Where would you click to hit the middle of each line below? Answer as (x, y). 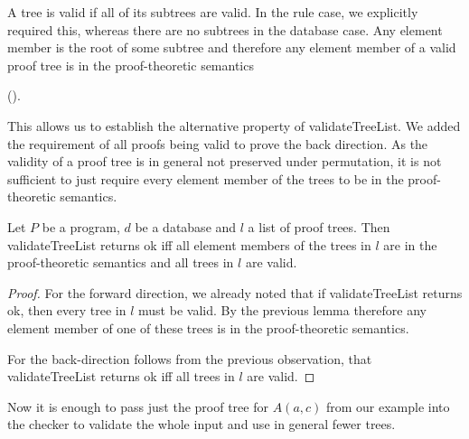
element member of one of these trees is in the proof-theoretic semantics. (208, 327)
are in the (410, 244)
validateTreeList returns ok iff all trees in (121, 376)
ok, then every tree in (67, 310)
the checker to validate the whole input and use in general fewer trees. (202, 424)
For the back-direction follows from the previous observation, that (190, 358)
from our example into (388, 406)
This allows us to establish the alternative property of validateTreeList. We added (234, 125)
